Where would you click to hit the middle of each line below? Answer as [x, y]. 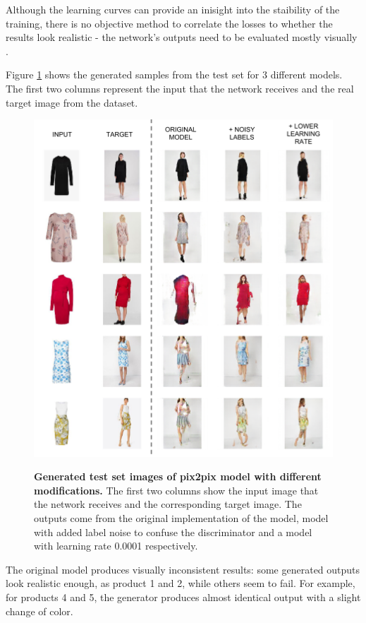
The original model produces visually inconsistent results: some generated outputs [183, 569]
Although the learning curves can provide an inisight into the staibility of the [173, 9]
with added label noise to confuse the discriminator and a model [173, 532]
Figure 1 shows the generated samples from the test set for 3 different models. [174, 75]
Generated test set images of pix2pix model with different [178, 476]
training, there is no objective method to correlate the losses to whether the [169, 23]
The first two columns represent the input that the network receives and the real [180, 88]
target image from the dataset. [72, 102]
